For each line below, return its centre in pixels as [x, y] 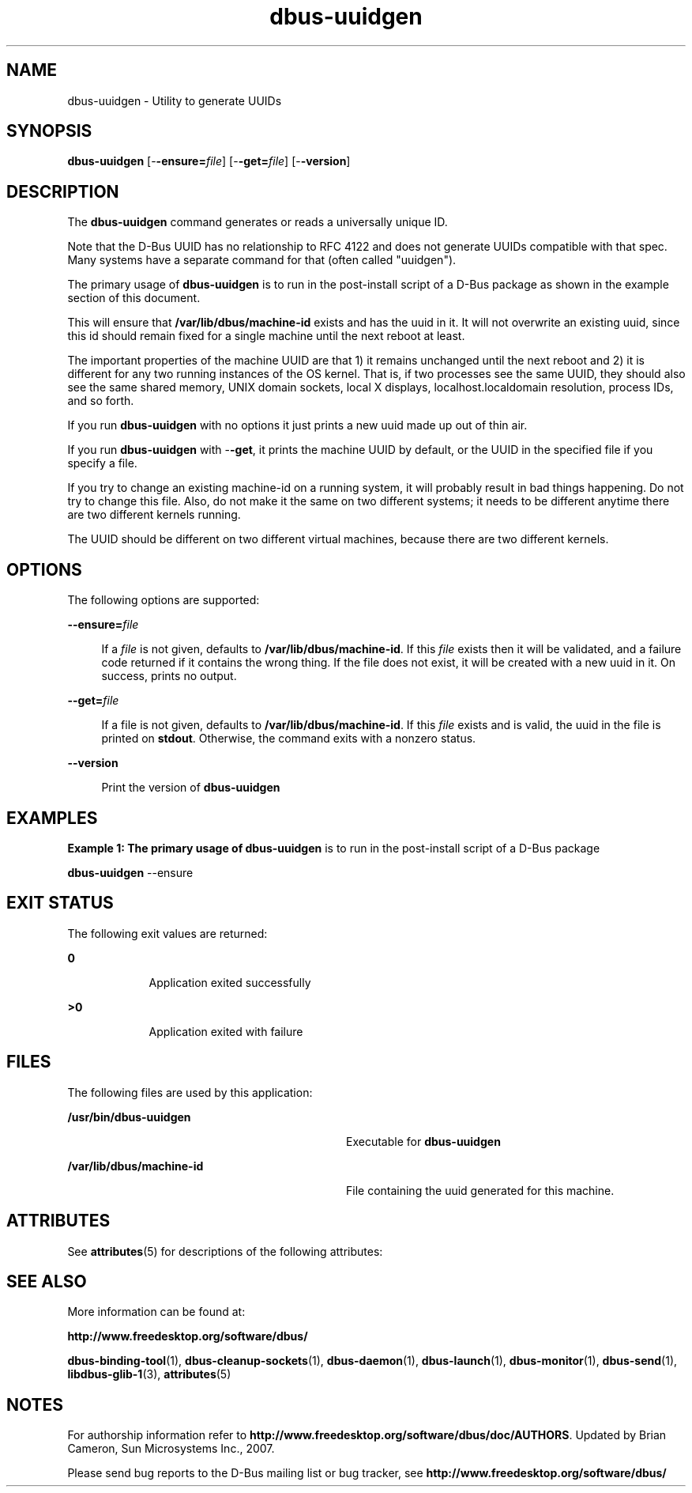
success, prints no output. [169, 676]
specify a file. [102, 463]
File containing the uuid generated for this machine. [480, 1190]
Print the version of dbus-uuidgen [191, 788]
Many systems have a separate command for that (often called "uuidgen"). [262, 260]
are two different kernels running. [154, 515]
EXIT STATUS [60, 903]
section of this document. [134, 298]
